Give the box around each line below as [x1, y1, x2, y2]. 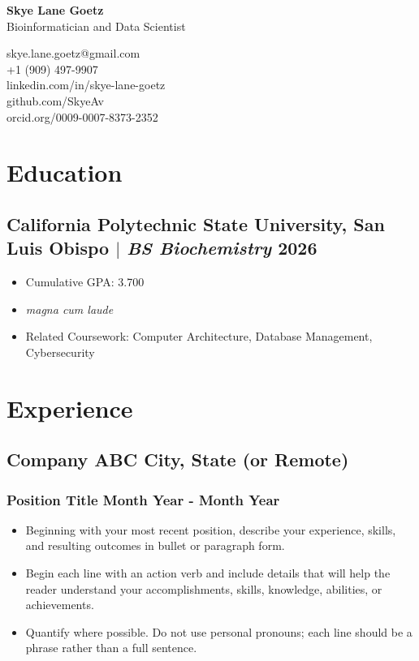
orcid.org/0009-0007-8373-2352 [6, 108, 158, 125]
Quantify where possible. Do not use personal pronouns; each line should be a [25, 623, 413, 640]
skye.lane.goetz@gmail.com [6, 45, 140, 62]
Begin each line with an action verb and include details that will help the [25, 564, 391, 582]
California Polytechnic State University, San [6, 211, 385, 236]
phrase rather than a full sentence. [25, 639, 197, 656]
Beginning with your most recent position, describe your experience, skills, [25, 521, 396, 538]
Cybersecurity [25, 343, 95, 360]
